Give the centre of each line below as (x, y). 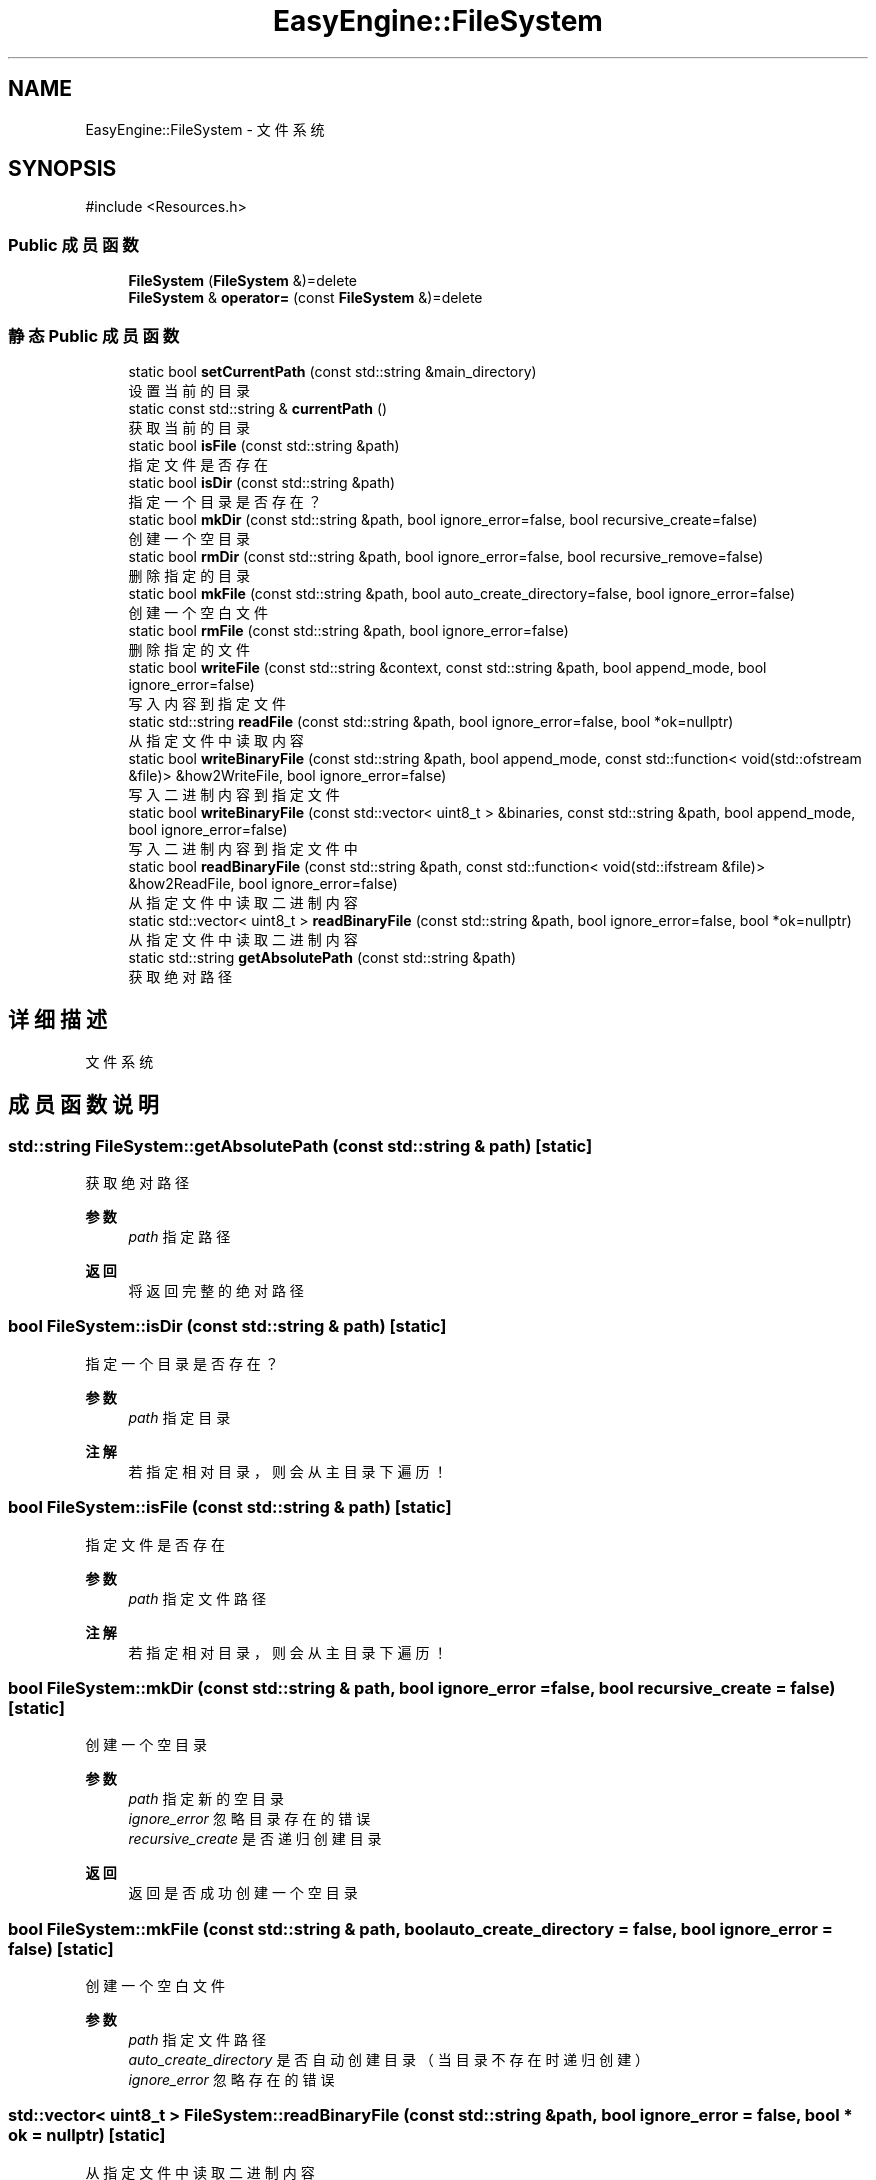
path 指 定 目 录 (179, 1417)
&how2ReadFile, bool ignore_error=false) (263, 883)
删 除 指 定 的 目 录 (189, 575)
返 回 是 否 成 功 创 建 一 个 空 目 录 (243, 1893)
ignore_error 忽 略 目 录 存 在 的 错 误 (249, 1819)
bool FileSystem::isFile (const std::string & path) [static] (230, 1507)
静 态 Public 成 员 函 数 (93, 335)
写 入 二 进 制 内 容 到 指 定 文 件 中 (243, 848)
